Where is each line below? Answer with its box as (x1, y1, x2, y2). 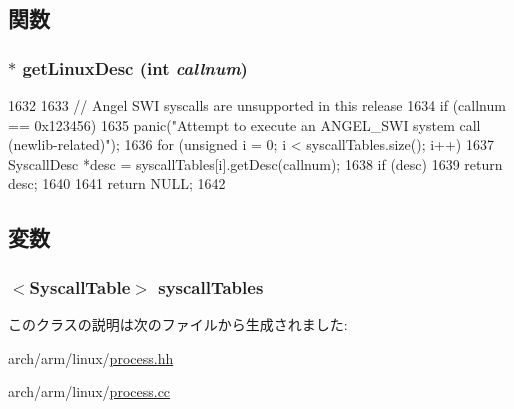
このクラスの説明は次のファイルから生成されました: (8, 313, 348, 334)
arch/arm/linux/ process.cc (8, 381, 171, 402)
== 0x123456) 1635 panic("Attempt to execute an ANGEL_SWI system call (8, 114, 481, 135)
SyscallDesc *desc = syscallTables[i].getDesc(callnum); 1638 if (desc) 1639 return (8, 153, 503, 174)
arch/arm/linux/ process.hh (8, 347, 174, 368)
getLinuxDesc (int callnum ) (22, 55, 248, 80)
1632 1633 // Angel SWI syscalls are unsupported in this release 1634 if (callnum (8, 95, 506, 115)
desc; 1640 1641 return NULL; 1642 (8, 173, 226, 194)
